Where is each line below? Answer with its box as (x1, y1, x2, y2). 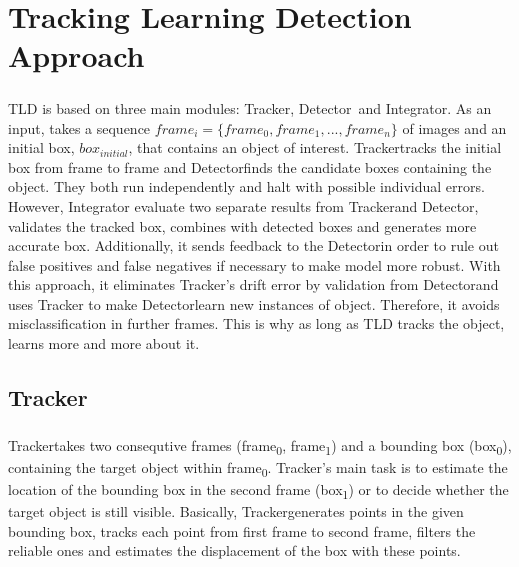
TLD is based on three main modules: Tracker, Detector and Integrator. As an (8, 97, 492, 118)
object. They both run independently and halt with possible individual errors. (8, 176, 485, 197)
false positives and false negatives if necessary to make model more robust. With (8, 254, 501, 275)
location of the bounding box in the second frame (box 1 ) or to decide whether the (8, 479, 509, 502)
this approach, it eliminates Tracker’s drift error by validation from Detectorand (8, 274, 499, 295)
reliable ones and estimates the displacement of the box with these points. (8, 540, 461, 561)
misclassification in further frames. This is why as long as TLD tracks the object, (8, 313, 505, 334)
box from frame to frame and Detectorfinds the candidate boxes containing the (8, 156, 492, 177)
